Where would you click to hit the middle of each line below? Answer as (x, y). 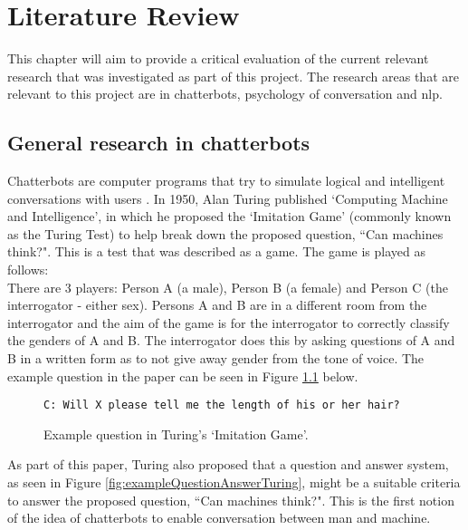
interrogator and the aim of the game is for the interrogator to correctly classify (229, 322)
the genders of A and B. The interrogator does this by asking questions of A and (231, 340)
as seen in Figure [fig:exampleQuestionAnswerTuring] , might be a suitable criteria (234, 482)
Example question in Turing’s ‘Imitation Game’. (176, 434)
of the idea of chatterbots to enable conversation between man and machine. (219, 518)
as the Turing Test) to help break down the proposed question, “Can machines (225, 233)
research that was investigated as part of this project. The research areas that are (233, 76)
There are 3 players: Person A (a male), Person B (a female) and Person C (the (228, 287)
